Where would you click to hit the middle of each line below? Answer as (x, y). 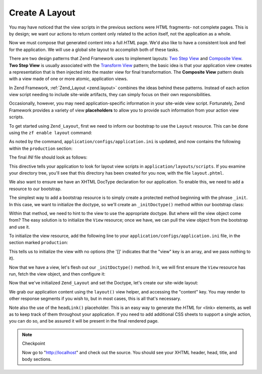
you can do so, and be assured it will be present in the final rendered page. (84, 321)
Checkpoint (34, 343)
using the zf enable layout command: (50, 133)
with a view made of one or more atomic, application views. (68, 79)
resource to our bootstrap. (35, 189)
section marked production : (39, 243)
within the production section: (41, 148)
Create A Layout (42, 13)
